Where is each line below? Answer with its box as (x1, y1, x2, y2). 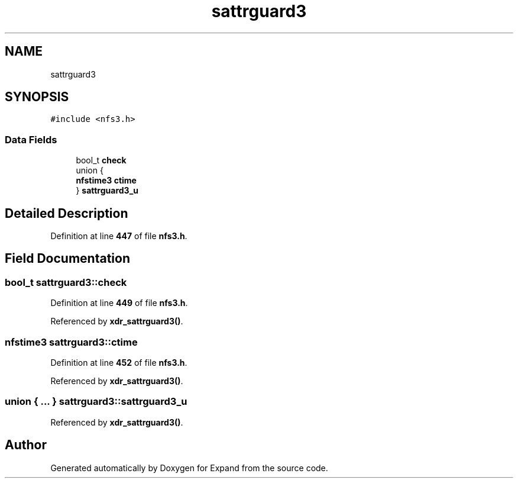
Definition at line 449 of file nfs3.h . (50, 298, 188, 308)
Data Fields (5, 133, 57, 146)
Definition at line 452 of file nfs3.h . (50, 358, 187, 368)
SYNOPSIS (5, 89, 69, 105)
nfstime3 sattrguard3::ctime (5, 336, 138, 348)
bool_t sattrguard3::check (5, 276, 127, 288)
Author (5, 437, 47, 453)
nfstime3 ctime (76, 175, 137, 186)
